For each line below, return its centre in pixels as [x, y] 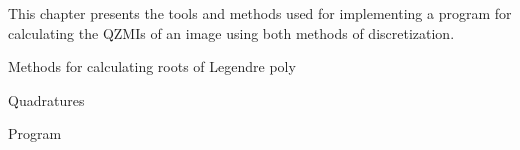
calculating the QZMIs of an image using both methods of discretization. [231, 32]
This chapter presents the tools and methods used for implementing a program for [260, 13]
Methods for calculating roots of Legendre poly [152, 66]
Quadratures [46, 99]
